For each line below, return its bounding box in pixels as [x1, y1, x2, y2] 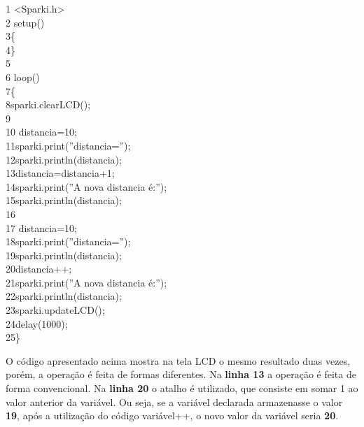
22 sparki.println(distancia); [6, 289, 122, 303]
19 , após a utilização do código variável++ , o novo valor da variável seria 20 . [6, 408, 339, 423]
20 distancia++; [6, 261, 72, 276]
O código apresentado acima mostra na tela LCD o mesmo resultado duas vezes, [6, 353, 351, 368]
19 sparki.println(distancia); [6, 247, 122, 262]
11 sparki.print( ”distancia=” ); [6, 138, 131, 152]
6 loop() [6, 69, 40, 84]
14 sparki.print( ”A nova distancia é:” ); [6, 179, 167, 194]
